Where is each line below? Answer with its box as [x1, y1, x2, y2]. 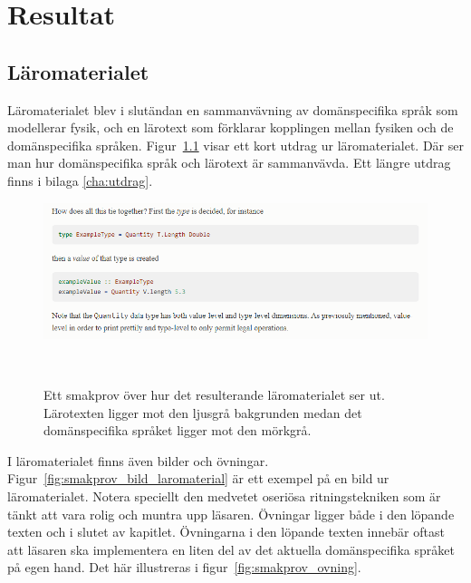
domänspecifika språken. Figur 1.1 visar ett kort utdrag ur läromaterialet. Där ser [7, 135, 464, 154]
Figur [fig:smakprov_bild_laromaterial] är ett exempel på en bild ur [7, 469, 389, 488]
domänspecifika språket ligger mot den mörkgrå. [43, 421, 312, 440]
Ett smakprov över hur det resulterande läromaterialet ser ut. [43, 385, 385, 403]
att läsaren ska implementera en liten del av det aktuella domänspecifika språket [7, 539, 455, 559]
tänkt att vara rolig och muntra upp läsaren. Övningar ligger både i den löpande [7, 504, 455, 523]
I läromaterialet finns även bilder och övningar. [7, 451, 269, 470]
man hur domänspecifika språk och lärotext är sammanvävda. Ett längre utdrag [7, 153, 451, 172]
